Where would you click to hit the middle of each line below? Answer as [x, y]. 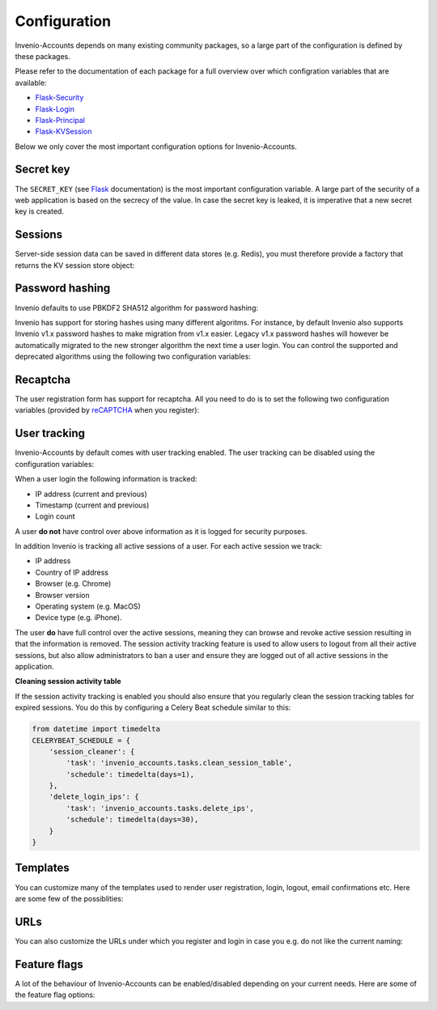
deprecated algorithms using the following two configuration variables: [133, 357]
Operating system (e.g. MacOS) [88, 606]
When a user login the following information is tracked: [106, 479]
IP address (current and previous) [91, 494]
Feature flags [49, 964]
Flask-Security [59, 98]
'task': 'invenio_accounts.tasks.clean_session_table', [179, 763]
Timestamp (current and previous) [92, 505]
